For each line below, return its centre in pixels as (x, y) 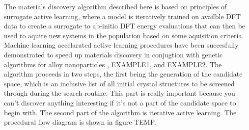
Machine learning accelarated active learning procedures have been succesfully (121, 45)
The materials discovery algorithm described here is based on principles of (115, 6)
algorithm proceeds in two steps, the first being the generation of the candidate (123, 74)
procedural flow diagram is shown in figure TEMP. (80, 122)
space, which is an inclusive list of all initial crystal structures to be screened (119, 83)
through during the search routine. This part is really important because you (120, 93)
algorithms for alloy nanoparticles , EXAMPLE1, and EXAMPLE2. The (113, 64)
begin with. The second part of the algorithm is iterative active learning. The (120, 112)
